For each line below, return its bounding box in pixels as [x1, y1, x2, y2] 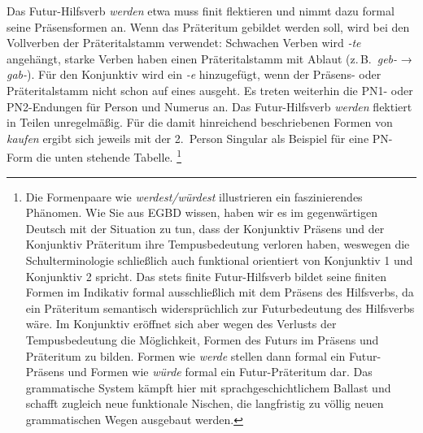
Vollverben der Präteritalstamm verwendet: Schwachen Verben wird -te [7, 34, 361, 51]
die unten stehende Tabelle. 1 [36, 146, 181, 165]
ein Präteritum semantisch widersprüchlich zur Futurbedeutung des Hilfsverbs [25, 299, 415, 316]
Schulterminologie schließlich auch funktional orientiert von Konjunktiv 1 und [25, 251, 413, 268]
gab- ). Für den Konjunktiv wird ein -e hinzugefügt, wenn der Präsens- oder [7, 66, 382, 83]
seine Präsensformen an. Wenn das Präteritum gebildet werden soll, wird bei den [7, 18, 410, 35]
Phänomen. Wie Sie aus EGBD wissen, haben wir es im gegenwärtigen [25, 204, 377, 221]
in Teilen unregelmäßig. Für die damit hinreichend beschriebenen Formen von [7, 114, 393, 131]
